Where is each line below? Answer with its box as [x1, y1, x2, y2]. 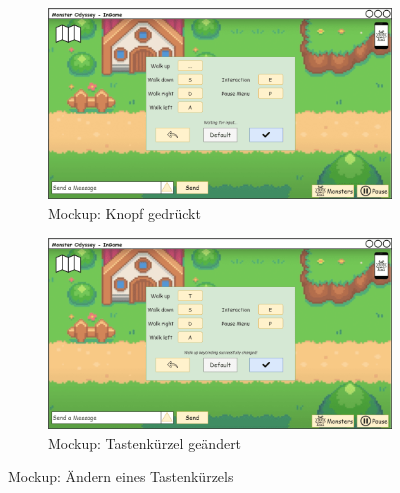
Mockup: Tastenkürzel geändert [48, 432, 242, 453]
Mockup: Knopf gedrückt [48, 203, 201, 223]
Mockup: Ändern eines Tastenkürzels [8, 466, 234, 487]
